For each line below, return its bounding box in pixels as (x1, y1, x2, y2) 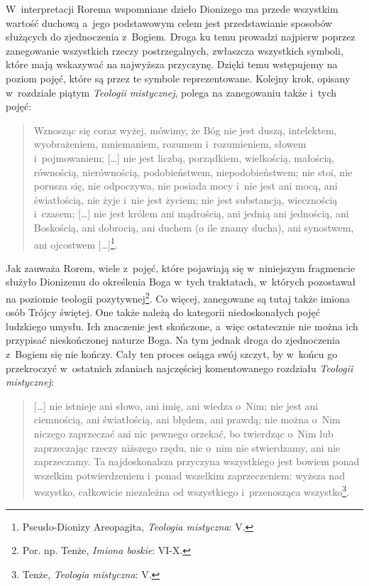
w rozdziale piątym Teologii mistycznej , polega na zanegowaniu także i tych (6, 85, 337, 99)
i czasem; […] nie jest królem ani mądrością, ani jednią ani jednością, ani (33, 206, 349, 221)
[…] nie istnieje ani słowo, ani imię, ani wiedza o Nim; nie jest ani (33, 398, 319, 413)
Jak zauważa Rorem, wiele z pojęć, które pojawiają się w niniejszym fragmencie (6, 260, 356, 275)
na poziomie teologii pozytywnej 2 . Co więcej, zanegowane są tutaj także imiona (6, 288, 351, 305)
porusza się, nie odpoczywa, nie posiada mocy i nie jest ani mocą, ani (33, 178, 338, 193)
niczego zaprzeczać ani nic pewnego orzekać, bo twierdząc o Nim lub (33, 425, 334, 440)
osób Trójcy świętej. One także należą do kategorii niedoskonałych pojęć (6, 305, 320, 320)
